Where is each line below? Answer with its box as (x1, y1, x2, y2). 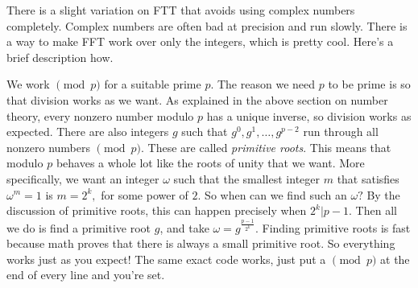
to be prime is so (328, 76, 411, 93)
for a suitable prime (104, 76, 201, 93)
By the (366, 186, 400, 203)
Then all (355, 202, 397, 219)
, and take (159, 219, 209, 236)
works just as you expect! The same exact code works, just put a (6, 250, 326, 267)
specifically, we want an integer (6, 170, 159, 187)
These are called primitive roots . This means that (147, 138, 391, 155)
